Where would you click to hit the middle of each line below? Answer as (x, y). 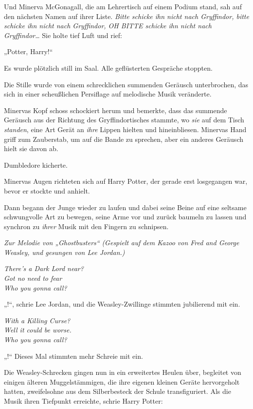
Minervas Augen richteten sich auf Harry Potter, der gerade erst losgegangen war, (126, 181)
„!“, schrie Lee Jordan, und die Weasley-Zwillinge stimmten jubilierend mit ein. (122, 304)
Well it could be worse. (38, 330)
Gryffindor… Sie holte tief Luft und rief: (63, 35)
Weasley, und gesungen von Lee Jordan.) (64, 252)
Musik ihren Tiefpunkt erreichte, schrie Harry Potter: (83, 401)
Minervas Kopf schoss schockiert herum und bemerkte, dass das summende (116, 110)
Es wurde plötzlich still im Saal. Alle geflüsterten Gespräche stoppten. (108, 68)
